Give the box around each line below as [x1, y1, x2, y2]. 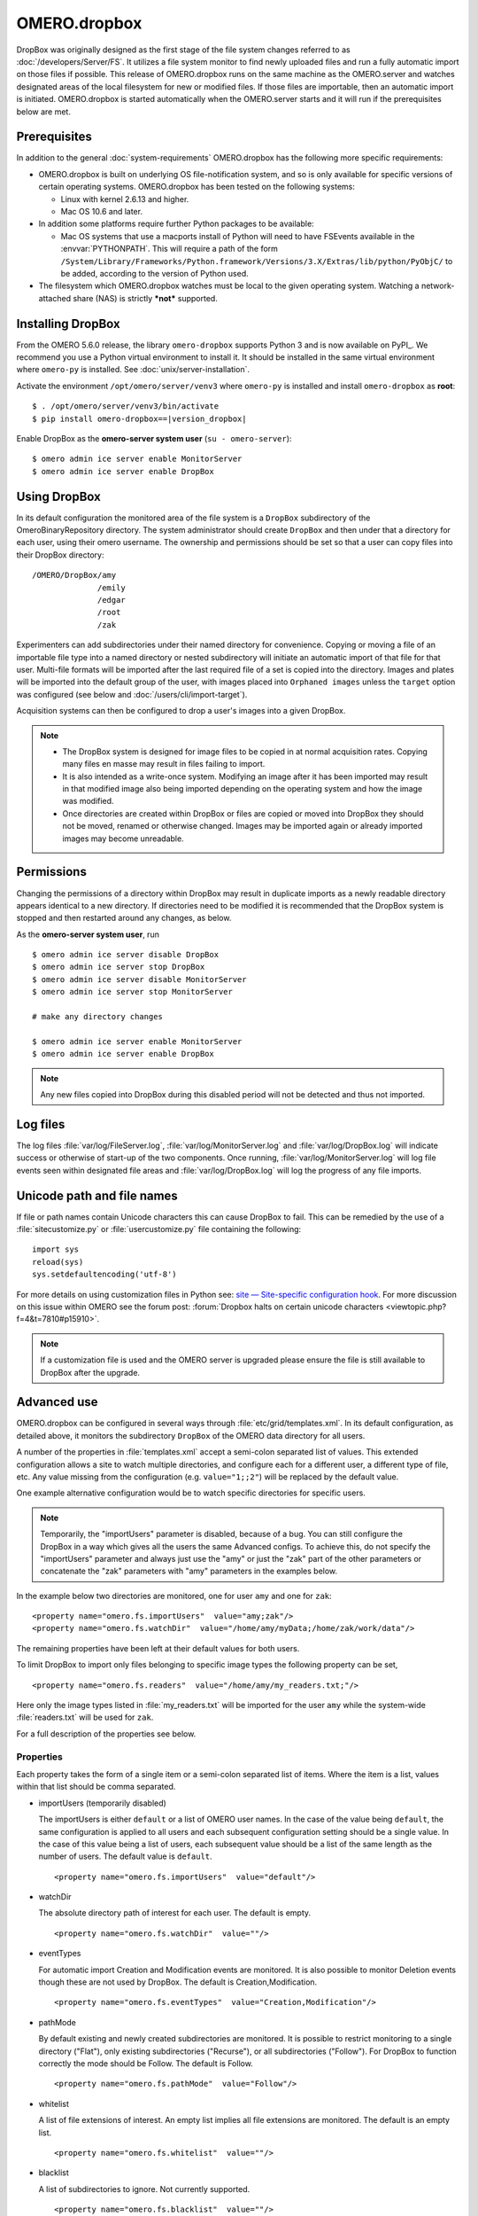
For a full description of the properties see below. [16, 1728, 197, 1739]
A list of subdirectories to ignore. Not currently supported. [38, 2183, 251, 2194]
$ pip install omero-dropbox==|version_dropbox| [32, 413, 247, 424]
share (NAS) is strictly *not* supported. [72, 293, 219, 303]
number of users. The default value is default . [38, 1851, 212, 1861]
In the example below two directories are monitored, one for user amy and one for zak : [16, 1590, 332, 1601]
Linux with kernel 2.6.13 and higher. [60, 193, 189, 204]
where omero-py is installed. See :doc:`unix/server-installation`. [16, 364, 250, 375]
